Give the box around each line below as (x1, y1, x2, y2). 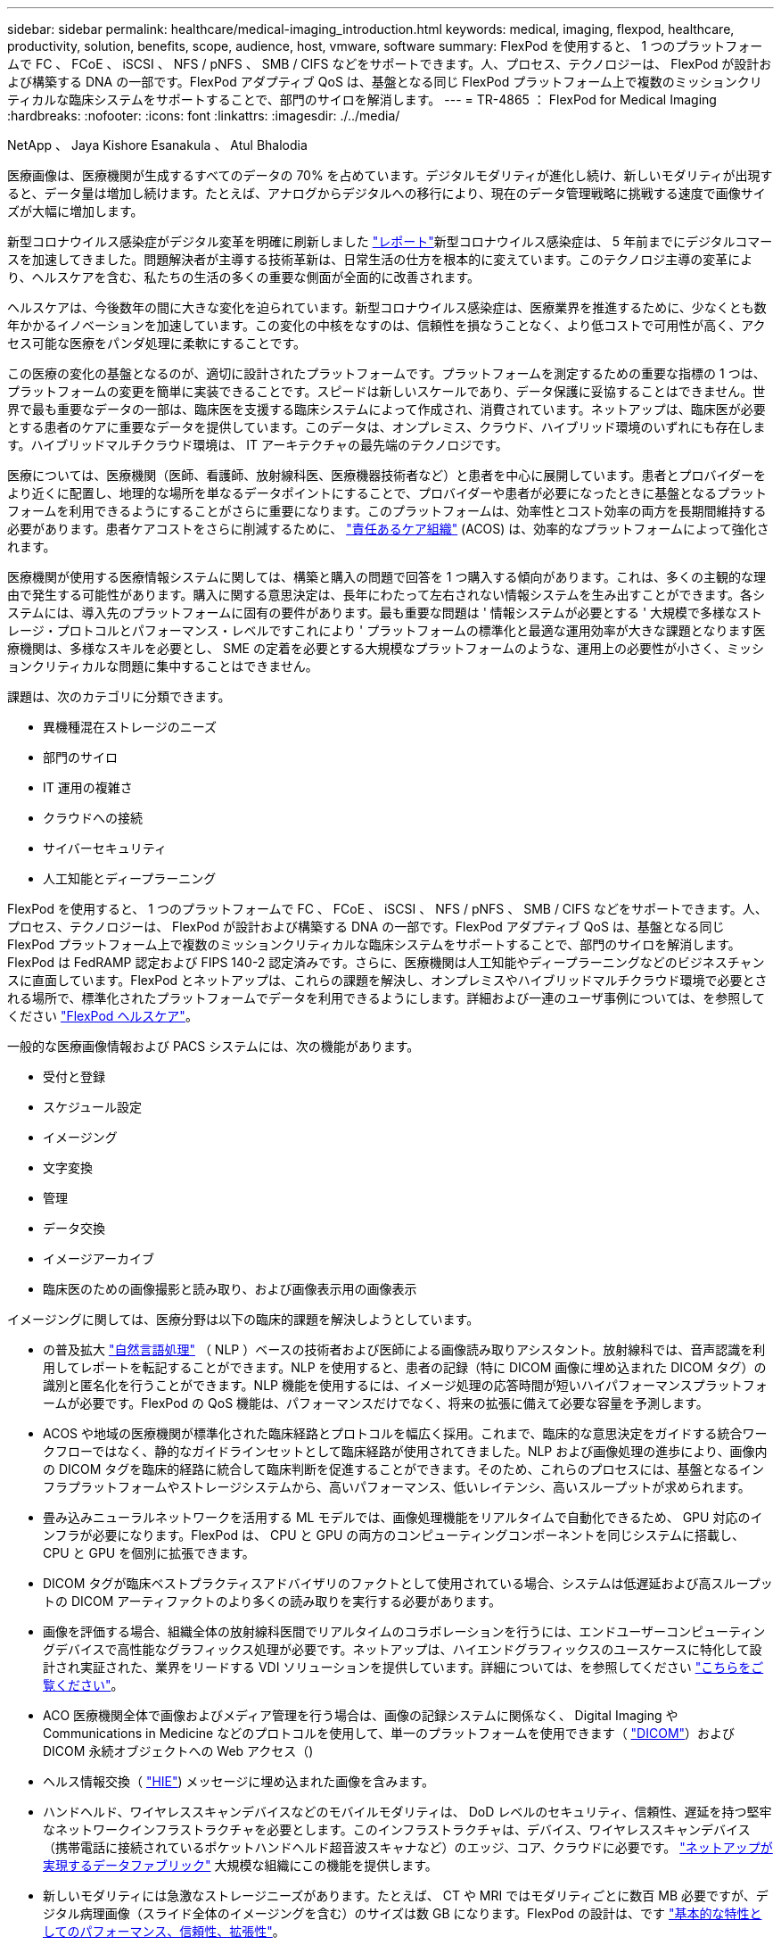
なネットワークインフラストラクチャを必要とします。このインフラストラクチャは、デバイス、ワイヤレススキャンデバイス (43, 1822, 751, 1837)
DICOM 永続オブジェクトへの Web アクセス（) (43, 1743, 314, 1759)
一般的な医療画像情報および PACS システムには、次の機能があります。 (7, 1039, 420, 1054)
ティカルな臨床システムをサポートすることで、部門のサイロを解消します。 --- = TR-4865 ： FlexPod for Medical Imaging (7, 92, 717, 107)
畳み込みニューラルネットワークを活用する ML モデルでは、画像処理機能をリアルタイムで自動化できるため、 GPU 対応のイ (43, 1510, 763, 1525)
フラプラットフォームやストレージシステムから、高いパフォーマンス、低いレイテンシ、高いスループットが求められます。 (43, 1479, 751, 1494)
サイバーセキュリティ (43, 840, 167, 856)
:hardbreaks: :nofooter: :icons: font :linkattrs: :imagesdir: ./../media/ (7, 108, 400, 123)
